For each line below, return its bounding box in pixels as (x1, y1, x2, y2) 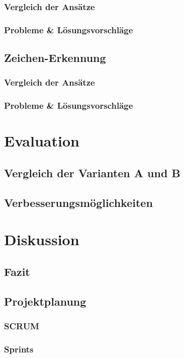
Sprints (4, 342, 34, 355)
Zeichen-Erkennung (4, 50, 106, 65)
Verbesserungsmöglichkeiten (4, 194, 153, 210)
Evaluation (4, 130, 79, 151)
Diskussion (4, 229, 79, 250)
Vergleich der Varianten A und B (4, 165, 180, 180)
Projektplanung (4, 293, 86, 309)
